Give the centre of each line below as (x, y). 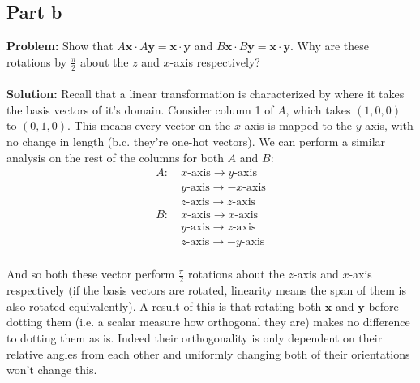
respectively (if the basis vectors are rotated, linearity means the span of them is (207, 290)
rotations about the (236, 274)
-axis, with (387, 125)
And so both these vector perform (91, 274)
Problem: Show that (60, 46)
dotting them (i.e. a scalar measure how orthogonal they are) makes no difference (208, 322)
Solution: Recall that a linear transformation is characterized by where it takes (206, 94)
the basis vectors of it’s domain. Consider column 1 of (140, 109)
